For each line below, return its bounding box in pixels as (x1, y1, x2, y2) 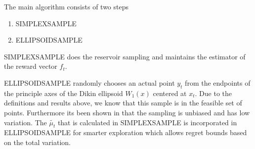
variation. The (4, 117, 47, 127)
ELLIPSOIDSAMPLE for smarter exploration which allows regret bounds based (4, 127, 247, 138)
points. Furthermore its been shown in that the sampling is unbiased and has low (4, 107, 250, 117)
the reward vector (4, 61, 57, 71)
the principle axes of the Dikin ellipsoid (4, 88, 123, 98)
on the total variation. (4, 137, 71, 147)
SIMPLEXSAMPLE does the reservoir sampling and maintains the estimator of (4, 51, 246, 61)
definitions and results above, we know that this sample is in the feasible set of (4, 98, 242, 108)
